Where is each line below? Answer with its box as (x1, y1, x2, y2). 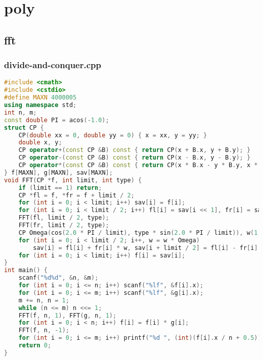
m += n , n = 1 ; (18, 296, 69, 304)
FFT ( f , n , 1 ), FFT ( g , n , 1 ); (18, 312, 117, 319)
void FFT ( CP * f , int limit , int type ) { (4, 176, 142, 184)
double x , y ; (18, 139, 62, 146)
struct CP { (4, 124, 44, 131)
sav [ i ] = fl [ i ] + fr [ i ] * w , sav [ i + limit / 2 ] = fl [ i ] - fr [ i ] (33, 244, 258, 251)
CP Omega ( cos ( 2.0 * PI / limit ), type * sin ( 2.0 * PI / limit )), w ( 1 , (18, 229, 261, 236)
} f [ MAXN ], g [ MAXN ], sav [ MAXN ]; (4, 169, 113, 176)
